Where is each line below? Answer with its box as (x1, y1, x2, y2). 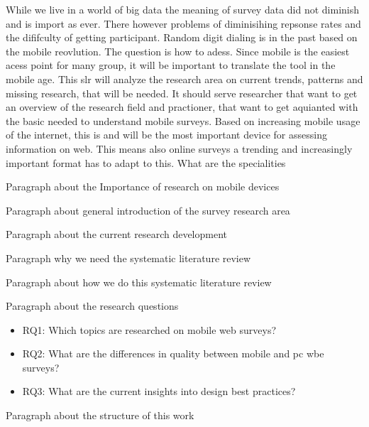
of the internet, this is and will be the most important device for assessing (6, 127, 327, 142)
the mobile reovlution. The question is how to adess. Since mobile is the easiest (6, 43, 350, 58)
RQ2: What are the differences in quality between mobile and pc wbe (22, 346, 324, 361)
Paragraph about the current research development (6, 227, 228, 242)
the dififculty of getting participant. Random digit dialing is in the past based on (6, 30, 358, 45)
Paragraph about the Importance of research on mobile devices (6, 179, 280, 194)
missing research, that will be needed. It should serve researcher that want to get (6, 85, 358, 100)
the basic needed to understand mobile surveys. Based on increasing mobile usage (6, 113, 360, 128)
